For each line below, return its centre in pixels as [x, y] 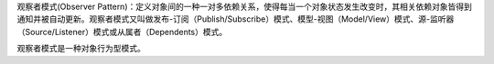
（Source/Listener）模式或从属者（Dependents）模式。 [122, 32]
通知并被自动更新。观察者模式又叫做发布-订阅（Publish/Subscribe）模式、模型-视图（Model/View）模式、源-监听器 [236, 19]
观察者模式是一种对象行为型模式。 [81, 49]
